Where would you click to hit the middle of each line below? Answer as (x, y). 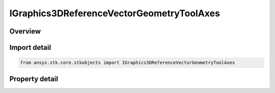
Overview (25, 31)
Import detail (30, 48)
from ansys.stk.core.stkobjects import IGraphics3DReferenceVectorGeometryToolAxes (128, 63)
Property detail (34, 79)
